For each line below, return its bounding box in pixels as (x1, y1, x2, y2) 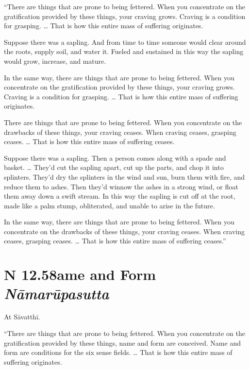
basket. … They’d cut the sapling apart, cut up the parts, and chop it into (4, 162, 224, 172)
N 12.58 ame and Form (4, 264, 156, 284)
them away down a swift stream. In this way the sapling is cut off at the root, (4, 191, 235, 201)
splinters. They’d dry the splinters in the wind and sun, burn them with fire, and (4, 171, 245, 182)
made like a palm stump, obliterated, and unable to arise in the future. (4, 200, 215, 210)
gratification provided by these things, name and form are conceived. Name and (4, 337, 241, 348)
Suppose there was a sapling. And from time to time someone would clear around (4, 37, 246, 47)
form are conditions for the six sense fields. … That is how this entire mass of (4, 347, 233, 357)
